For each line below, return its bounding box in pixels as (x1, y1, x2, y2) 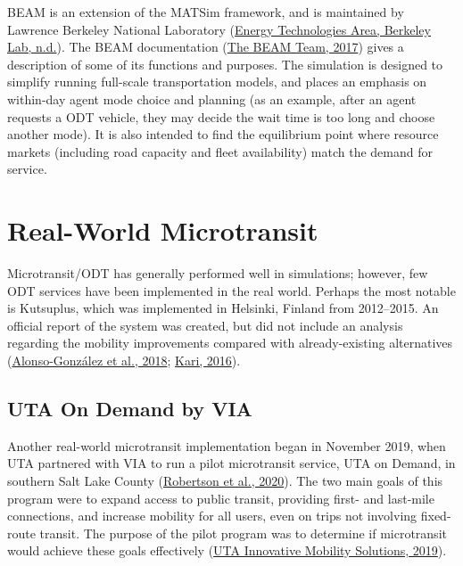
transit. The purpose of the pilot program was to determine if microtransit (39, 523, 447, 542)
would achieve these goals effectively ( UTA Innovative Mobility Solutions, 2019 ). (7, 541, 447, 560)
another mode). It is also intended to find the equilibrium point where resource (7, 125, 439, 144)
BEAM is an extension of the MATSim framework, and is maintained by (7, 3, 404, 21)
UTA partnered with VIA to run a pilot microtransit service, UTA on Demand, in (7, 454, 456, 472)
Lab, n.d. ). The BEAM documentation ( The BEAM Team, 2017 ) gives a (7, 37, 404, 56)
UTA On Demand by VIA (7, 395, 252, 422)
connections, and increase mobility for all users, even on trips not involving (7, 506, 418, 525)
